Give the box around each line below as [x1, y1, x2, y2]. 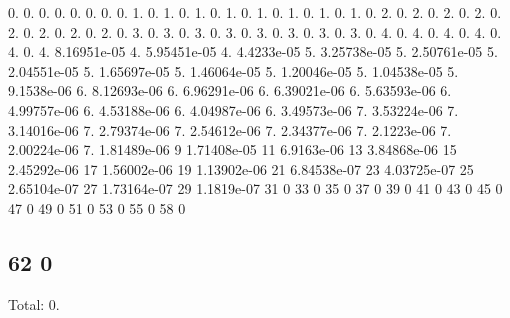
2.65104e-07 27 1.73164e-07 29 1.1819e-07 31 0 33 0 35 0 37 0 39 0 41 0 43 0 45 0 [8, 178, 503, 199]
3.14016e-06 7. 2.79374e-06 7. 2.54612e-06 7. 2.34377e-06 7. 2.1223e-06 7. [8, 119, 452, 140]
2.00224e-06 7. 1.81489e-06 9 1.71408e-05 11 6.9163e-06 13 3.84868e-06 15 [8, 139, 457, 160]
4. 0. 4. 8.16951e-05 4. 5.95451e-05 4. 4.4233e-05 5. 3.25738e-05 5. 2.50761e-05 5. [8, 41, 498, 62]
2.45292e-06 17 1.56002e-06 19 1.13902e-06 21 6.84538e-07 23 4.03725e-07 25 [8, 158, 474, 179]
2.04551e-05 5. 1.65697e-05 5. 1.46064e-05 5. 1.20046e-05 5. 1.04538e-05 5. [8, 60, 459, 81]
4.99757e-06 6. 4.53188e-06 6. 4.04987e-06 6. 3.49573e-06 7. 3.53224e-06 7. [8, 99, 459, 120]
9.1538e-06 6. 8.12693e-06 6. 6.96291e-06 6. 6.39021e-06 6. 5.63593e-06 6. [8, 80, 452, 101]
